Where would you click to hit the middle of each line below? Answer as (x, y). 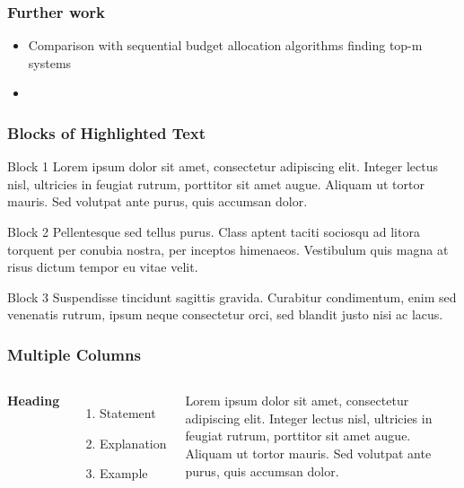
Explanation (133, 443)
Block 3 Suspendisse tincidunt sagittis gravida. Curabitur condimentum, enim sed (232, 296)
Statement (128, 413)
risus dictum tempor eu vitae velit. (103, 267)
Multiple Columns (74, 354)
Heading (34, 401)
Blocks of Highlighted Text (107, 132)
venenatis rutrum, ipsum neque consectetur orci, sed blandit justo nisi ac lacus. (225, 314)
